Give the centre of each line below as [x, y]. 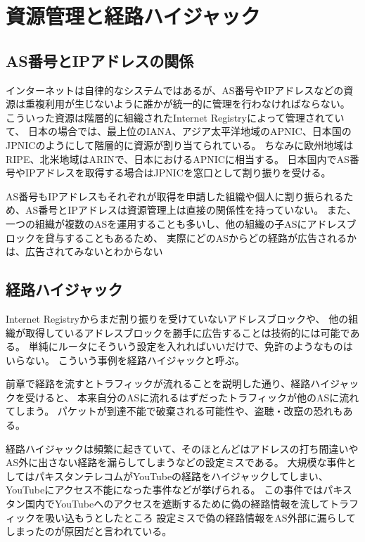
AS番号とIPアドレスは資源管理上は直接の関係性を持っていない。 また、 [191, 210]
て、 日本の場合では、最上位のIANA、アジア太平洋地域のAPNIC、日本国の [179, 131]
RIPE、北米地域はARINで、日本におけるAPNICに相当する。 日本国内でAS [178, 159]
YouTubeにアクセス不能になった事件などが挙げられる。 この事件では [165, 490]
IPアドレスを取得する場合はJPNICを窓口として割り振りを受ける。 [178, 173]
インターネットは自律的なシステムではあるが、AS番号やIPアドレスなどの [175, 90]
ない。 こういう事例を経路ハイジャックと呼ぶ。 [135, 360]
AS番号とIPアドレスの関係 [100, 60]
